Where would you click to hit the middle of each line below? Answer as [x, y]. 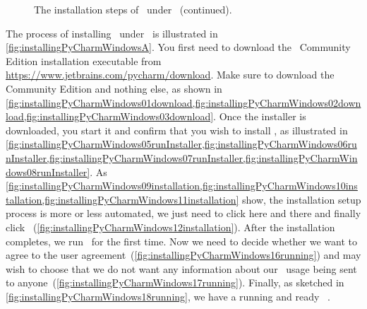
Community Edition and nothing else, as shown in [114, 88]
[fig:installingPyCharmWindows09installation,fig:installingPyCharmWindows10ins [182, 186]
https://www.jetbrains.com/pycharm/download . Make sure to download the [170, 75]
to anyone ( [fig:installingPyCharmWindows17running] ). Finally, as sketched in [175, 282]
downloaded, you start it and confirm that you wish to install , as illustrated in [177, 130]
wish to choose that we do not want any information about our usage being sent [181, 268]
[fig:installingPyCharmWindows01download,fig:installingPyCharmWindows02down [183, 102]
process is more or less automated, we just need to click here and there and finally [183, 213]
